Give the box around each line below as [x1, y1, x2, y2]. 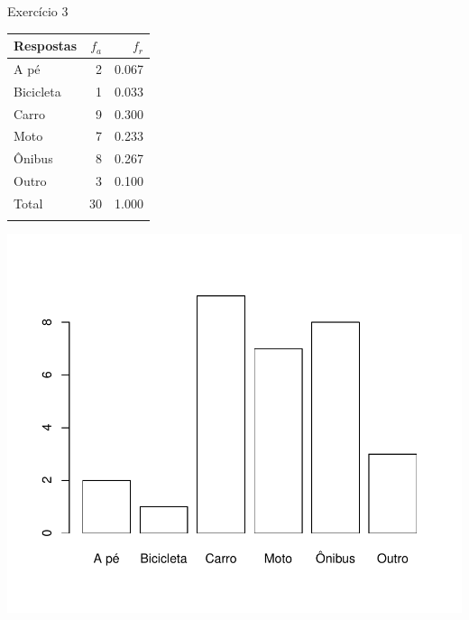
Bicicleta [14, 81, 61, 100]
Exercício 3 [7, 2, 69, 20]
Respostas [14, 36, 78, 55]
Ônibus [14, 149, 53, 168]
